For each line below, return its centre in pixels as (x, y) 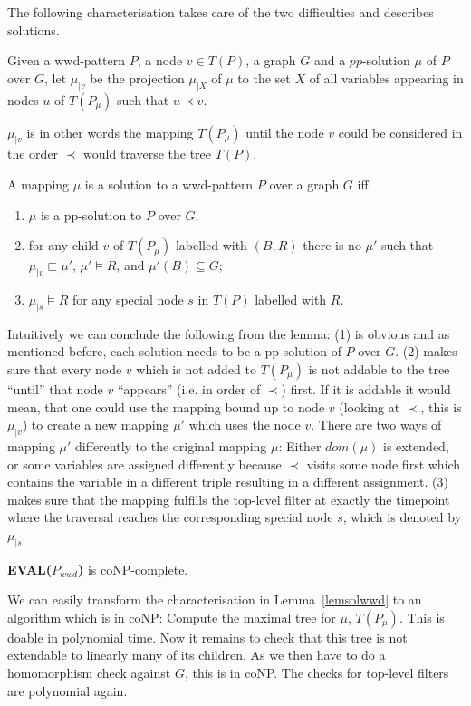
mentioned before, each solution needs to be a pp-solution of (174, 351)
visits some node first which (384, 464)
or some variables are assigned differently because (144, 464)
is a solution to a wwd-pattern (169, 184)
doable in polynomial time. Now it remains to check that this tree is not (207, 637)
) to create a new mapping (96, 425)
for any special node (128, 299)
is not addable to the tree (379, 368)
